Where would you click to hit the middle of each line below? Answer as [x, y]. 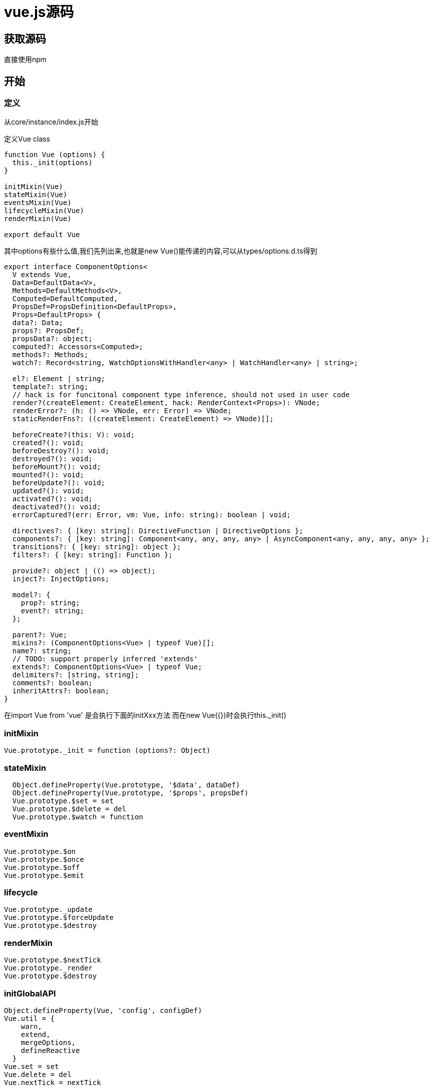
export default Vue [42, 235]
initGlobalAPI [30, 993]
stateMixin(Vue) [36, 195]
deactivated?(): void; [56, 507]
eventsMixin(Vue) [38, 203]
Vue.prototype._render [48, 968]
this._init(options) [52, 163]
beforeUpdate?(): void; [59, 483]
